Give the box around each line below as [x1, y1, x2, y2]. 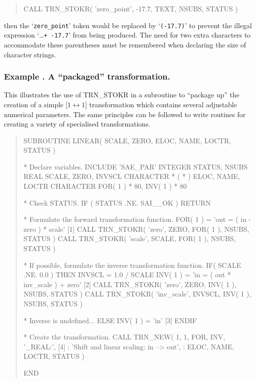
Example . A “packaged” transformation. [4, 70, 171, 83]
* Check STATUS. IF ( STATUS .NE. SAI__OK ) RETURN [23, 197, 211, 208]
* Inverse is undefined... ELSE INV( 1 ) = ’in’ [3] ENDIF [23, 315, 197, 325]
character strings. [4, 49, 56, 59]
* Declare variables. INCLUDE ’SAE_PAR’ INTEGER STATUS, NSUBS [23, 161, 248, 171]
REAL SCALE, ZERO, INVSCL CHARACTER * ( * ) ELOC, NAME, [23, 171, 240, 181]
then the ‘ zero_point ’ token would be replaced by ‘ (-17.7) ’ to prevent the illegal [4, 20, 252, 30]
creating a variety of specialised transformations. [4, 119, 150, 129]
